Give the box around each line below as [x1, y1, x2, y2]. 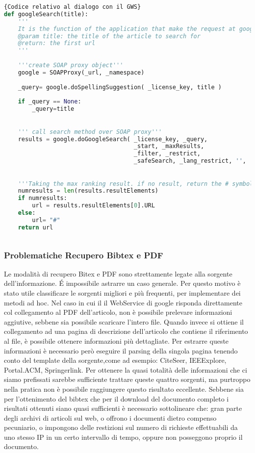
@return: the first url [18, 40, 96, 47]
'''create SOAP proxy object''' [18, 62, 124, 69]
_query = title [32, 105, 75, 113]
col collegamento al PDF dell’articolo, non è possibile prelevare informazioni [4, 307, 232, 317]
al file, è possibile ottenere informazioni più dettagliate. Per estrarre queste [4, 335, 229, 346]
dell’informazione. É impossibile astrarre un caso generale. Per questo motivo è [4, 278, 241, 288]
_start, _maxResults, [133, 143, 204, 150]
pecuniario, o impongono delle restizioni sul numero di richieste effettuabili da [4, 422, 238, 432]
